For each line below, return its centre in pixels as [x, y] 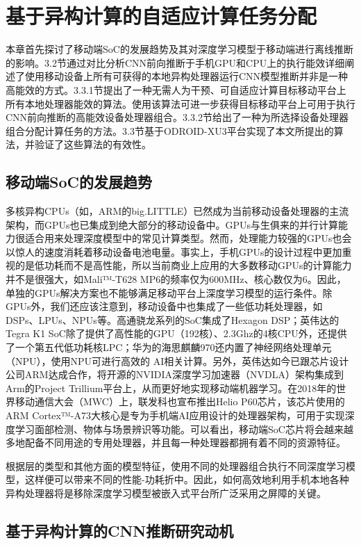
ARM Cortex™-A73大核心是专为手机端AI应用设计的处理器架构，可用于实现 [175, 415]
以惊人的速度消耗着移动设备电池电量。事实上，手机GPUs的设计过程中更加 [174, 251]
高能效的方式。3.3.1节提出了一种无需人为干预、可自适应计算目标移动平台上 [176, 89]
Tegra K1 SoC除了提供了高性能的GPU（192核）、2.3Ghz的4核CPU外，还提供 [176, 333]
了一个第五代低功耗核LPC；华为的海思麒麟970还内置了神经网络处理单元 [169, 347]
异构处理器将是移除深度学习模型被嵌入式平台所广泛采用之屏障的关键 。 [166, 493]
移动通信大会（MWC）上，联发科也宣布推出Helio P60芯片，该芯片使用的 [180, 401]
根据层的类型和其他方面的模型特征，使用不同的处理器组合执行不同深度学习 [176, 465]
